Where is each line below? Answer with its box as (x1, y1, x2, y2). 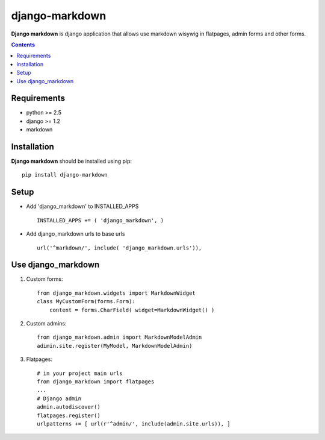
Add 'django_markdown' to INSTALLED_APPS (26, 203, 139, 210)
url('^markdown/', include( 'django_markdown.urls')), (37, 244, 202, 251)
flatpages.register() (37, 412, 101, 419)
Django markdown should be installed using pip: (11, 157, 132, 165)
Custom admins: (26, 320, 67, 327)
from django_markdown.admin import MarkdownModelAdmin (37, 334, 202, 341)
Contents (11, 41, 36, 48)
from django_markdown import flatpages (37, 378, 155, 385)
